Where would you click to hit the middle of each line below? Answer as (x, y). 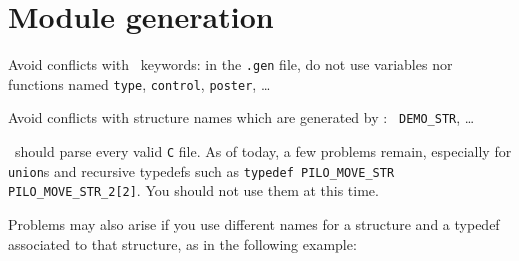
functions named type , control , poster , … (139, 83)
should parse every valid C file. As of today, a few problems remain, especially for (263, 151)
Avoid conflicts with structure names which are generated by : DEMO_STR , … (241, 117)
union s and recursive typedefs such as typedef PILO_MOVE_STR (201, 170)
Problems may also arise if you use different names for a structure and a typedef (254, 224)
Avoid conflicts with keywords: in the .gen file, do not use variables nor (230, 64)
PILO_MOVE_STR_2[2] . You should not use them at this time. (193, 190)
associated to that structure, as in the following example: (182, 243)
